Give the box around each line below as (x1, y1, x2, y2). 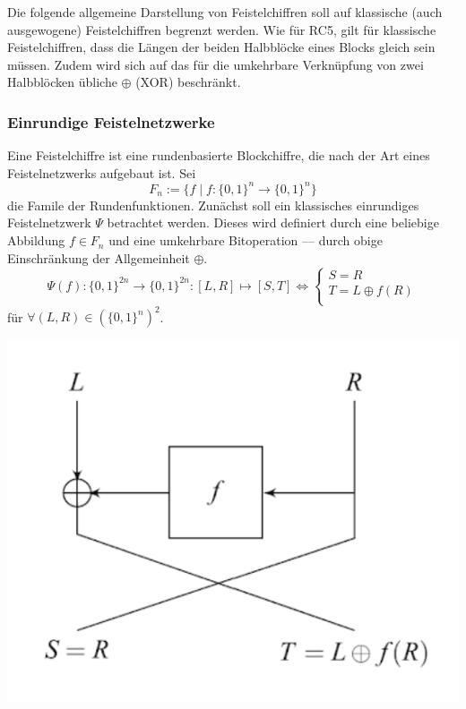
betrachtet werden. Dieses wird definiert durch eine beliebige (107, 213, 439, 232)
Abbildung (7, 231, 65, 250)
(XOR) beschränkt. (135, 73, 241, 91)
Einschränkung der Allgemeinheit (7, 248, 190, 267)
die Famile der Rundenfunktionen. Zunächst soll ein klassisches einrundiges (7, 195, 419, 214)
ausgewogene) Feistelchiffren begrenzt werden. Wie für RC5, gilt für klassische (7, 20, 436, 38)
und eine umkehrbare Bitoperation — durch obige (108, 231, 383, 250)
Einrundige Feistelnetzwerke (7, 110, 215, 132)
